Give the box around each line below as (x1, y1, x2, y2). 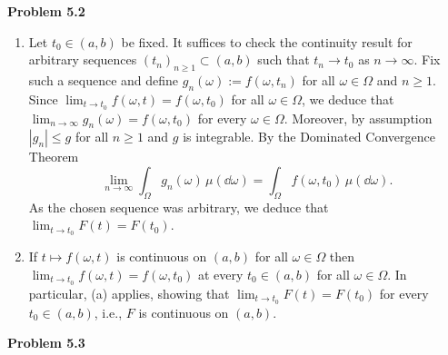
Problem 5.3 (7, 333, 85, 352)
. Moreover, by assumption (284, 108, 433, 127)
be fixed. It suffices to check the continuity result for (121, 32, 413, 51)
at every (197, 264, 244, 283)
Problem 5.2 (7, 2, 85, 20)
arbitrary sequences (28, 50, 137, 69)
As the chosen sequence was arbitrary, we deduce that (28, 197, 329, 216)
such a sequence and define (28, 70, 179, 89)
